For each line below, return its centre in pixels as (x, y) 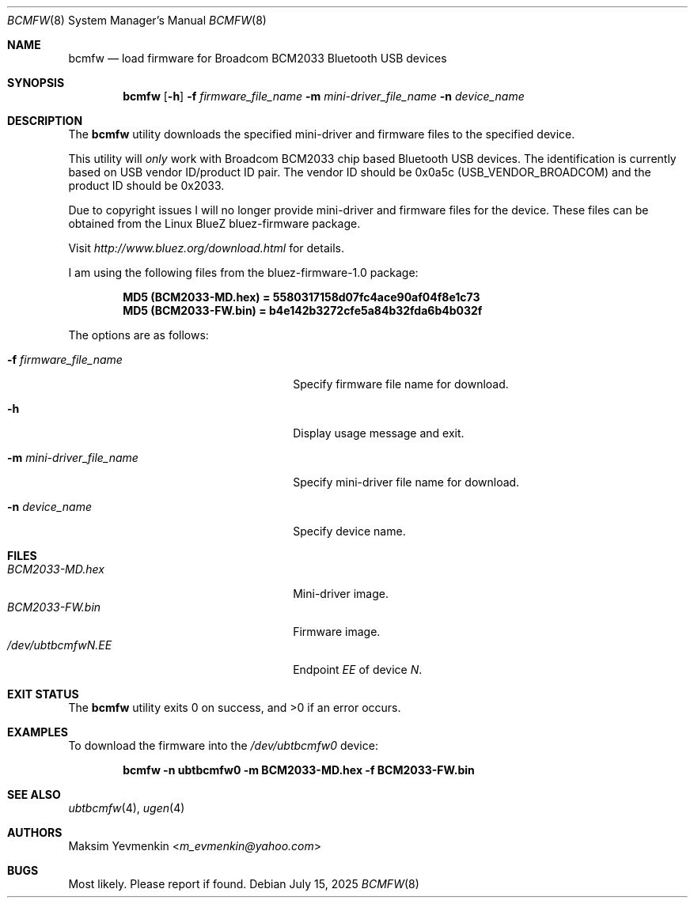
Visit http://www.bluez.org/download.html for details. (206, 248)
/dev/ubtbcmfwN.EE (60, 645)
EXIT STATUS (43, 694)
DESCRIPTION (45, 121)
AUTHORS (35, 832)
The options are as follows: (138, 335)
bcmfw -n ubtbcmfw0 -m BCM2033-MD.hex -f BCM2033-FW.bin (299, 770)
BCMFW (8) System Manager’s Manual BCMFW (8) (137, 20)
